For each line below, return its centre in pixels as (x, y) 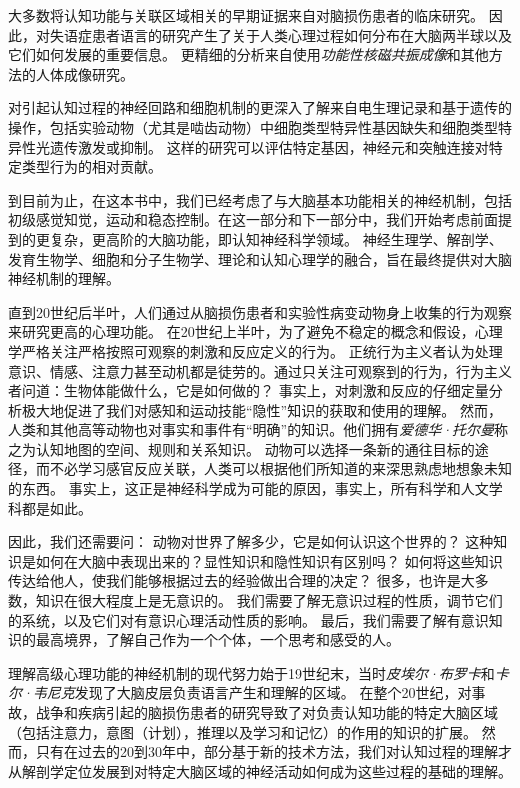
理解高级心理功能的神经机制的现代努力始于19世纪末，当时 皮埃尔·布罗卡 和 (251, 672)
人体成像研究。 (84, 73)
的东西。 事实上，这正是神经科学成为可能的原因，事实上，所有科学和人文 (248, 488)
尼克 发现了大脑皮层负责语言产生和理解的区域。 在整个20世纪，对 (259, 692)
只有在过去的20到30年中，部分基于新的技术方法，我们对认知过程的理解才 (273, 751)
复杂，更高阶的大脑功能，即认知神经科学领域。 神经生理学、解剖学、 (276, 238)
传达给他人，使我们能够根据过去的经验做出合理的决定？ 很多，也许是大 (241, 580)
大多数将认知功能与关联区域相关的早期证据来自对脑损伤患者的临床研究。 (246, 15)
